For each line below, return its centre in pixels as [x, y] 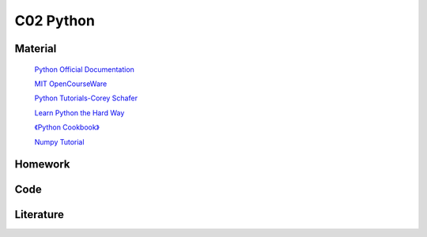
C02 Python [55, 21]
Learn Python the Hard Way [79, 113]
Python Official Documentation [84, 69]
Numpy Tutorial [59, 141]
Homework [42, 165]
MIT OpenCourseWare [71, 84]
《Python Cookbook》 [67, 127]
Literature [40, 214]
